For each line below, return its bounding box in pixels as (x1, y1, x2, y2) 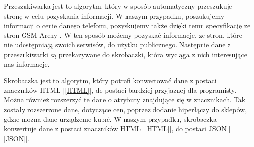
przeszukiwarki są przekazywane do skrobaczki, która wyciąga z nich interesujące (4, 49, 247, 59)
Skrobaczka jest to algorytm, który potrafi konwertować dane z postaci (4, 75, 217, 86)
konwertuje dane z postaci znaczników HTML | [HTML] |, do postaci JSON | (4, 123, 231, 134)
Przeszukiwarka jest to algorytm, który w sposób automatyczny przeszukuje (4, 1, 232, 11)
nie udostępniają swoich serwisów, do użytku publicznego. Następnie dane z (4, 39, 231, 50)
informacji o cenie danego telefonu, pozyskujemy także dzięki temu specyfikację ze (4, 20, 251, 30)
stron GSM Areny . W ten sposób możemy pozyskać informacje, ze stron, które (4, 29, 242, 40)
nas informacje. (4, 59, 50, 69)
